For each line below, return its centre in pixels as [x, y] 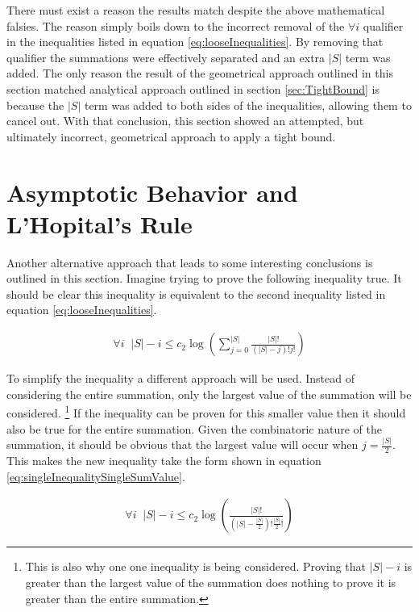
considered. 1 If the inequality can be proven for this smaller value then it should [206, 411]
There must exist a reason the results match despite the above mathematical [196, 10]
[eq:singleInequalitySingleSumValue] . [96, 476]
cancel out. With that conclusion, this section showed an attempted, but [185, 121]
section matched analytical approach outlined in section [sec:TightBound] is [193, 88]
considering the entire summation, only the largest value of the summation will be [209, 394]
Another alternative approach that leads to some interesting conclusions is [190, 262]
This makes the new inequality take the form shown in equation [164, 461]
